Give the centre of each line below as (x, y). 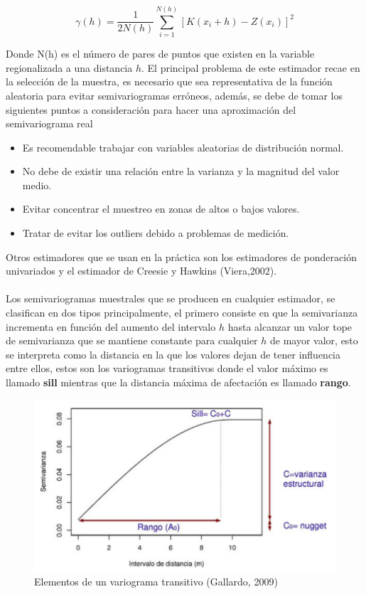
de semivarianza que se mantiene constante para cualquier (132, 340)
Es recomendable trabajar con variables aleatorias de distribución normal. (183, 147)
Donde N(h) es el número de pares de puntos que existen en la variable (160, 54)
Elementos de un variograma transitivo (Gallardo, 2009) (156, 581)
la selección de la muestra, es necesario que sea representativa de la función (169, 81)
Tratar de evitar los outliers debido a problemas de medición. (156, 233)
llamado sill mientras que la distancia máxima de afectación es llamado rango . (178, 382)
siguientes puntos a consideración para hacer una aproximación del (151, 109)
